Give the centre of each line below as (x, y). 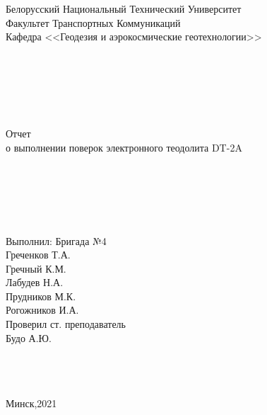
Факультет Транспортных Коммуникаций (93, 22)
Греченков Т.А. (38, 255)
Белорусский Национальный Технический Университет (124, 8)
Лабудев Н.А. (35, 282)
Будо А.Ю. (29, 337)
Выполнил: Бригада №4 (56, 240)
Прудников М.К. (41, 296)
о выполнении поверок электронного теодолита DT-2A (124, 147)
